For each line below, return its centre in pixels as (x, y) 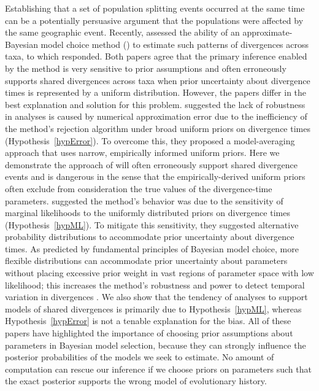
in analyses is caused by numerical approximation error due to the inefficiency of (156, 116)
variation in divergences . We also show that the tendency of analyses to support (156, 297)
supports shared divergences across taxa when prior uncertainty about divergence (158, 80)
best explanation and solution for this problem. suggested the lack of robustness (155, 104)
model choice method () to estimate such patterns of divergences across (175, 44)
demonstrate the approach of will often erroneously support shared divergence (152, 164)
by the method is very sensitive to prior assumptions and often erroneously (146, 68)
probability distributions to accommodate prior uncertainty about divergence (150, 237)
